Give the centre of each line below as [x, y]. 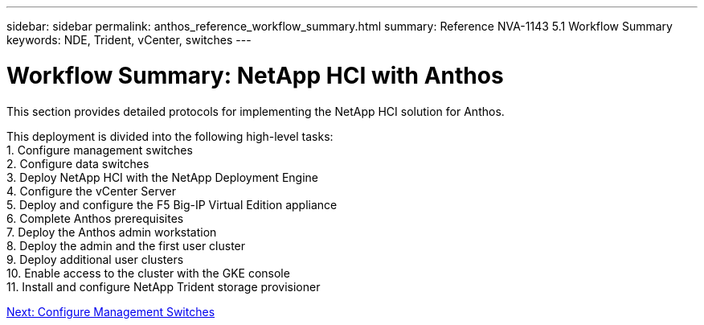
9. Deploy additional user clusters [95, 259]
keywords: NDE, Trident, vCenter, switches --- [129, 40]
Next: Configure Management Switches [111, 311]
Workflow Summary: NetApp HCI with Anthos [255, 75]
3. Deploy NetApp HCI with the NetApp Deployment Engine [162, 177]
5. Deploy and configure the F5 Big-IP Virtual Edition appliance [172, 204]
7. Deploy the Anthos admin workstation [112, 232]
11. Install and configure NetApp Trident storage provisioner [164, 286]
